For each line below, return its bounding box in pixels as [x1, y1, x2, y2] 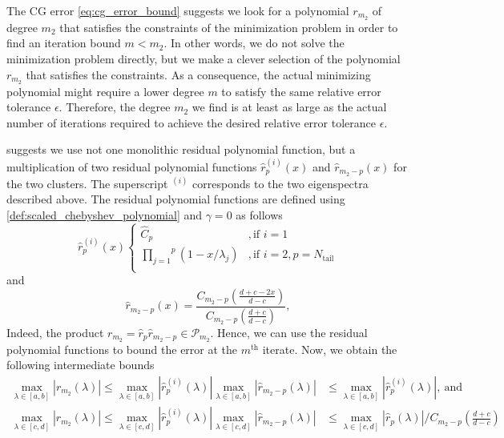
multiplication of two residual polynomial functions [6, 158, 257, 175]
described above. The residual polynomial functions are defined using [6, 191, 345, 207]
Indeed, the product [6, 323, 104, 340]
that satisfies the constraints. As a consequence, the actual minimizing [26, 66, 371, 82]
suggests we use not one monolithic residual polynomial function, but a [6, 141, 356, 158]
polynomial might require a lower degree [6, 82, 204, 99]
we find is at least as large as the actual [192, 98, 387, 115]
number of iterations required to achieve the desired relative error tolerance [6, 114, 376, 131]
